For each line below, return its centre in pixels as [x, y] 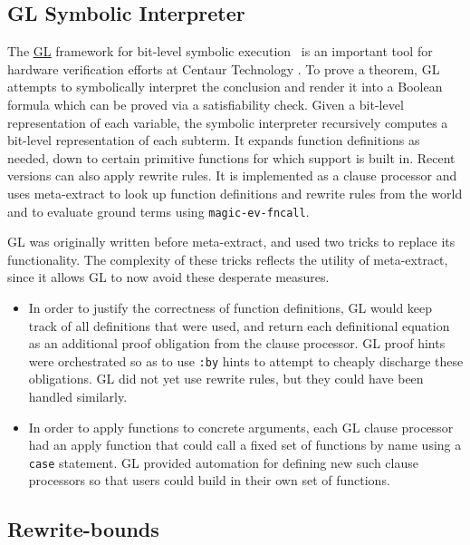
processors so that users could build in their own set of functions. [209, 480]
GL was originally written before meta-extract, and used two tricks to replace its [231, 242]
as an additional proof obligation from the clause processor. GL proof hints [237, 343]
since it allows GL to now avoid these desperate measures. [168, 277]
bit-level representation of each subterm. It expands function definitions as [214, 140]
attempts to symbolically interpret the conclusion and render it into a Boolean [225, 87]
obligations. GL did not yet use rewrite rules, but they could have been [226, 379]
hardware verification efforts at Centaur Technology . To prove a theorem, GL [224, 68]
